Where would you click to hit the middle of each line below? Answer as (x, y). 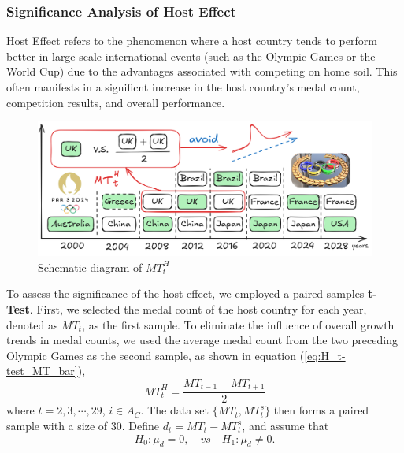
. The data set (174, 410)
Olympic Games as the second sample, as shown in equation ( (156, 355)
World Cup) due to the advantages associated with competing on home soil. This (202, 71)
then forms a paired (321, 410)
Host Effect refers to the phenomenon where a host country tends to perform (192, 41)
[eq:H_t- (325, 355)
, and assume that (285, 426)
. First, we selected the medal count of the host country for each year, (198, 308)
